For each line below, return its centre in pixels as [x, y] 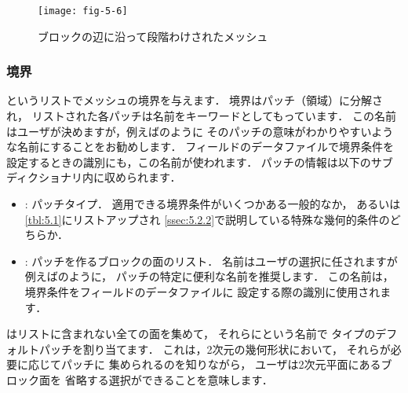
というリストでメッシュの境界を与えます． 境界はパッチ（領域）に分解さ [195, 100]
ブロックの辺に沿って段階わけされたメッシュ [153, 36]
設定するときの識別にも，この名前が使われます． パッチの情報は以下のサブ [200, 162]
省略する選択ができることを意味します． [169, 379]
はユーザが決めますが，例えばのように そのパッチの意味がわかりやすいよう [200, 131]
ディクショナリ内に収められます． [94, 177]
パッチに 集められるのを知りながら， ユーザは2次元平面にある [221, 364]
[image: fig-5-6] [83, 11]
